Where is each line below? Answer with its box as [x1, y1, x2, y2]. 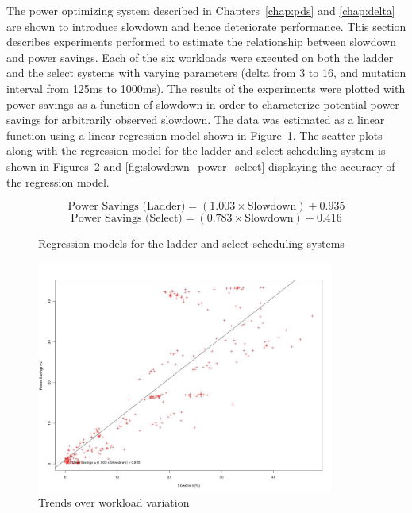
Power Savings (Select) [71, 213, 183, 225]
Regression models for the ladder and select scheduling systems [38, 235, 345, 252]
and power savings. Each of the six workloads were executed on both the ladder [6, 48, 394, 65]
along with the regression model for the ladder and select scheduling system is [6, 142, 386, 159]
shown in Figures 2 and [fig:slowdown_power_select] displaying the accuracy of [6, 157, 395, 174]
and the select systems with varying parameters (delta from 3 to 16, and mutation [6, 64, 406, 81]
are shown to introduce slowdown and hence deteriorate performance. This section [6, 17, 406, 34]
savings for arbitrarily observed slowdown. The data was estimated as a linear [6, 111, 385, 128]
